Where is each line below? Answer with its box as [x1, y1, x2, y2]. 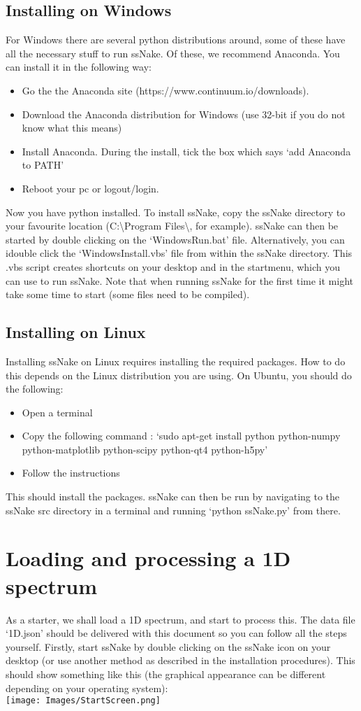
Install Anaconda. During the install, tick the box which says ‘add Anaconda [22, 143, 351, 158]
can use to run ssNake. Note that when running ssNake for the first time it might [6, 273, 353, 288]
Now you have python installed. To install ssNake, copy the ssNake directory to [6, 204, 346, 219]
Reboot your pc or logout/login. [22, 181, 159, 195]
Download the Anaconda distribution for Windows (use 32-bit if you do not [22, 106, 346, 121]
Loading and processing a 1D [6, 544, 291, 572]
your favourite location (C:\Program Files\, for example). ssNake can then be [6, 218, 339, 233]
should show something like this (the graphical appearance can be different [6, 666, 326, 681]
